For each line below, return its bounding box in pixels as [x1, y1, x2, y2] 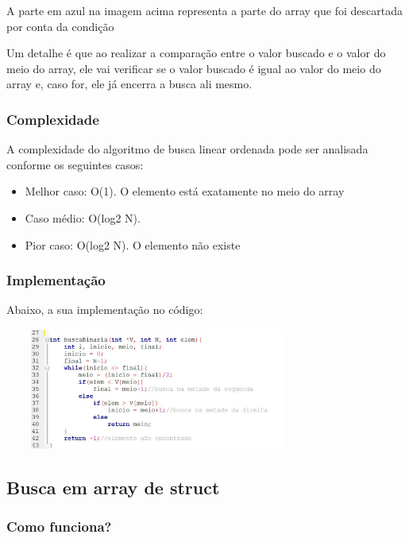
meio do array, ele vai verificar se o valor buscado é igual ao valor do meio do [6, 60, 381, 76]
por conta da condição [6, 17, 114, 34]
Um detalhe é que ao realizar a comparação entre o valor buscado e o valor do [6, 45, 386, 61]
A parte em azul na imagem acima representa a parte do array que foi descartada [6, 2, 403, 18]
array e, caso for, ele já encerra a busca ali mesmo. [6, 75, 253, 92]
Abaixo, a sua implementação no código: [6, 301, 203, 318]
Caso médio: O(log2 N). [25, 209, 141, 226]
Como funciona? [6, 517, 112, 536]
